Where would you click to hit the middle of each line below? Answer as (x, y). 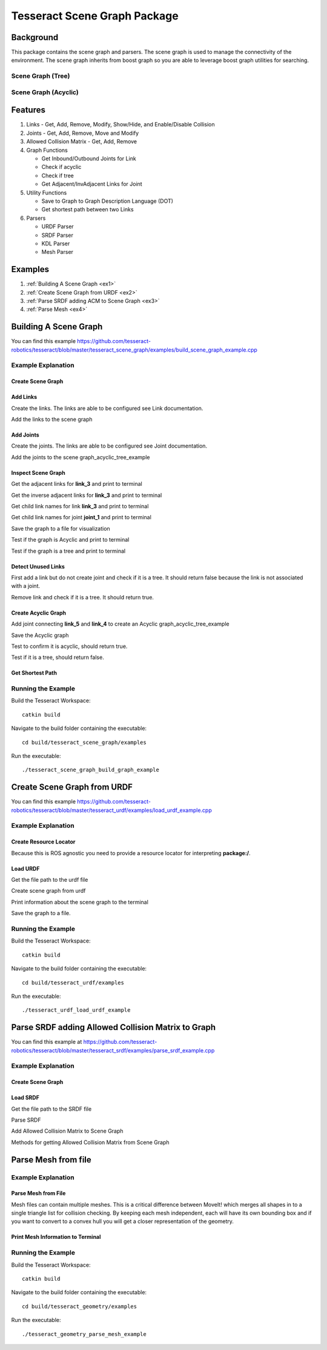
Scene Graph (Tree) (41, 76)
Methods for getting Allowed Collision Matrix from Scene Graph (90, 1142)
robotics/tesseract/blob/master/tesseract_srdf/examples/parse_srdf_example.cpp (113, 1050)
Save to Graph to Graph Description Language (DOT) (107, 201)
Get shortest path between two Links (88, 210)
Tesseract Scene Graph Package (95, 16)
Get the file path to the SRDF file (51, 1109)
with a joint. (26, 586)
